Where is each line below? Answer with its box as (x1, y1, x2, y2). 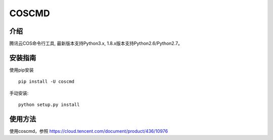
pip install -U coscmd (18, 79, 75, 85)
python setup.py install (18, 102, 80, 108)
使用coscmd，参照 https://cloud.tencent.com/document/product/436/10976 (9, 128, 168, 134)
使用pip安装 (9, 66, 34, 73)
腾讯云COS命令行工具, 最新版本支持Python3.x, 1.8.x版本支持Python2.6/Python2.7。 (9, 41, 183, 47)
